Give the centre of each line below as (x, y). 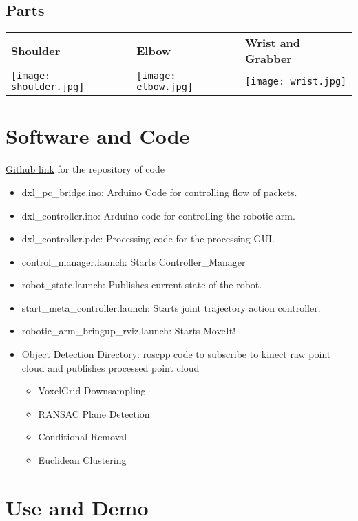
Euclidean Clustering (82, 460)
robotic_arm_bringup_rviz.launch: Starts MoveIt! (129, 331)
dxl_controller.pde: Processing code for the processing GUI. (148, 238)
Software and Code (98, 136)
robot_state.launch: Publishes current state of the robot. (142, 285)
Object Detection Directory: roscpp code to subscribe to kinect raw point (176, 354)
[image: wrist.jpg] (296, 82)
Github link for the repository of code (85, 169)
